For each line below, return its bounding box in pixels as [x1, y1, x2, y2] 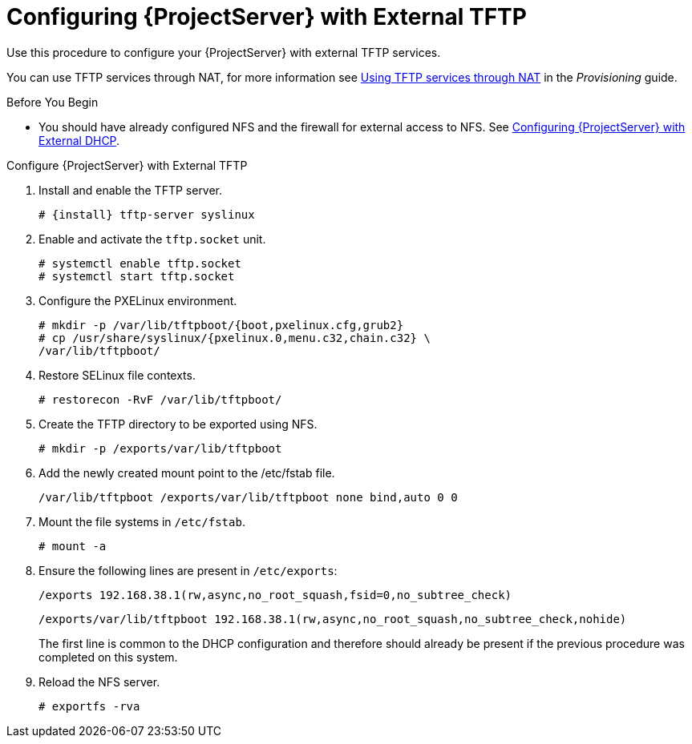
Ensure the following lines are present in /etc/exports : [38, 563, 338, 577]
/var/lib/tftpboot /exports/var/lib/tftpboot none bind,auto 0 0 [38, 490, 458, 504]
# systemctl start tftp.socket [38, 269, 235, 283]
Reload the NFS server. [38, 674, 160, 689]
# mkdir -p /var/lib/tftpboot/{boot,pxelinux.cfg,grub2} [38, 318, 404, 332]
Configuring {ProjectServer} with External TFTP [6, 3, 527, 30]
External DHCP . [38, 133, 120, 147]
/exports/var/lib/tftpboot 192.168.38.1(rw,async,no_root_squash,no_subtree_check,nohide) [38, 612, 627, 625]
